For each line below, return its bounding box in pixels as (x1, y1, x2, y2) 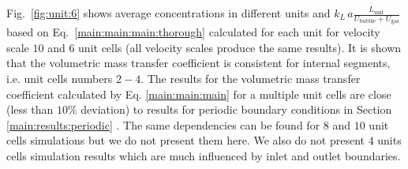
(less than (6, 101, 54, 118)
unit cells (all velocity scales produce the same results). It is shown (78, 39, 402, 55)
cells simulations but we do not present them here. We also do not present (6, 132, 365, 148)
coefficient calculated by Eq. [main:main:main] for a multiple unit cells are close (6, 85, 391, 102)
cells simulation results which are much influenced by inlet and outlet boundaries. (6, 147, 401, 163)
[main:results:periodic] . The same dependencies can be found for (6, 116, 320, 133)
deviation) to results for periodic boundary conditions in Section (80, 101, 392, 118)
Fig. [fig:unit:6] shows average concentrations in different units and (6, 5, 331, 21)
